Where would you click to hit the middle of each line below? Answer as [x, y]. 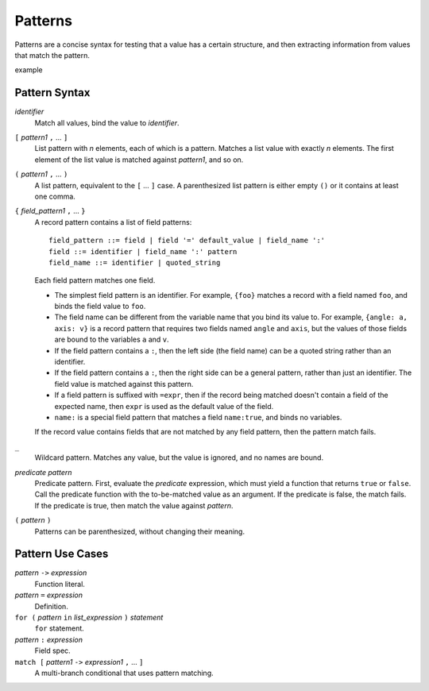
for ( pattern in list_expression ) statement [89, 617]
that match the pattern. [52, 55]
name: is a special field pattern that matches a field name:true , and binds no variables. [198, 417]
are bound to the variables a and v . [112, 340]
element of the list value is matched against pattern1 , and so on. [139, 160]
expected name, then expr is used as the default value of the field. [164, 406]
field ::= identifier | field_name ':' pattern [143, 251]
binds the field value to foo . [100, 307]
